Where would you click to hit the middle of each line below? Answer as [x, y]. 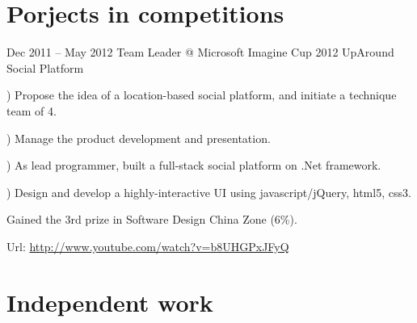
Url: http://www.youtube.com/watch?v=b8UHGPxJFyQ [148, 246]
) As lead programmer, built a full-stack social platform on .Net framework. [194, 165]
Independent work [110, 302]
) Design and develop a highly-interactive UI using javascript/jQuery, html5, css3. [209, 192]
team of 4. [32, 110]
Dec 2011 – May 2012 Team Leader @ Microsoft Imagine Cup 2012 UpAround [200, 52]
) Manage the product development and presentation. [139, 138]
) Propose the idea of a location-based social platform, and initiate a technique [202, 95]
